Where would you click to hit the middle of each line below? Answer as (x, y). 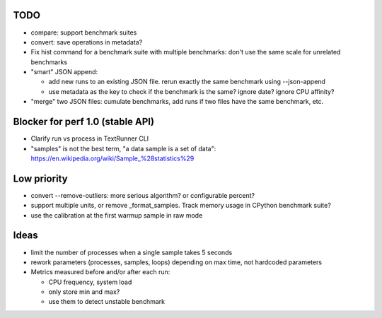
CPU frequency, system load (90, 282)
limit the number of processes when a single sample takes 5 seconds (132, 252)
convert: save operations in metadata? (87, 42)
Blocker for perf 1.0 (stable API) (84, 122)
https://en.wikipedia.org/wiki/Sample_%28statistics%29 (112, 158)
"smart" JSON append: (64, 72)
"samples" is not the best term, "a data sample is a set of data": (123, 148)
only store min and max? (84, 292)
